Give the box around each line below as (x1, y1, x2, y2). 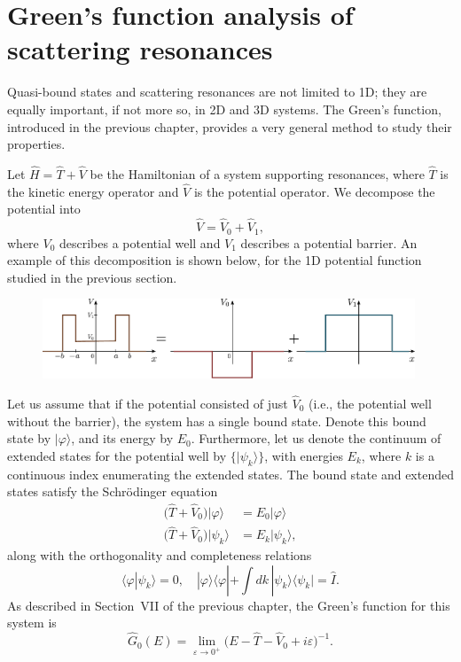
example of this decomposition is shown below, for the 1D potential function (7, 251, 422, 269)
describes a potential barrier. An (240, 233, 418, 252)
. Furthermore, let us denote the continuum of (191, 429, 441, 448)
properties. (7, 135, 66, 153)
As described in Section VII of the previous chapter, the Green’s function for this (7, 596, 450, 614)
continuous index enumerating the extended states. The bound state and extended (7, 464, 454, 483)
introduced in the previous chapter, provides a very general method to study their (7, 117, 452, 136)
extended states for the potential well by (7, 446, 227, 464)
